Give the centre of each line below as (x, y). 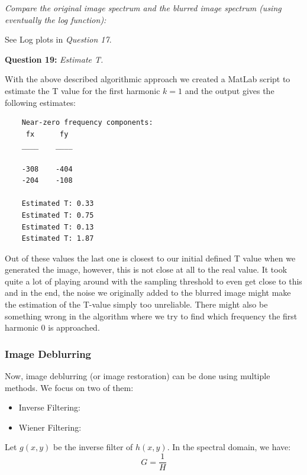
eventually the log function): (56, 19)
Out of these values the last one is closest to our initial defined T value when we (150, 258)
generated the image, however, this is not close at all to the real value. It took (146, 269)
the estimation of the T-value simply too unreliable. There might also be (136, 304)
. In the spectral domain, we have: (229, 447)
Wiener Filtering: (50, 427)
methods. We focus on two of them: (69, 387)
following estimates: (40, 102)
